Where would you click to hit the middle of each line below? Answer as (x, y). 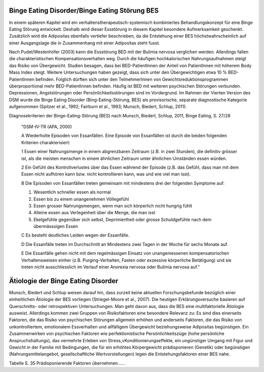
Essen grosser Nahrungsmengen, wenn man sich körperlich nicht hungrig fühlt (113, 206)
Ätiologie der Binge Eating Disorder (64, 281)
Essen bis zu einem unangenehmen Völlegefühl (81, 199)
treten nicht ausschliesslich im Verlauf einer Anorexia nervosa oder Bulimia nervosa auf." (110, 267)
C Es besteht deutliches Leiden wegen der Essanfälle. (75, 235)
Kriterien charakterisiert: (46, 142)
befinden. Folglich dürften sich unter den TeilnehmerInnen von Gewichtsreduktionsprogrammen (132, 79)
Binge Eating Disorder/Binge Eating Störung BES (84, 11)
